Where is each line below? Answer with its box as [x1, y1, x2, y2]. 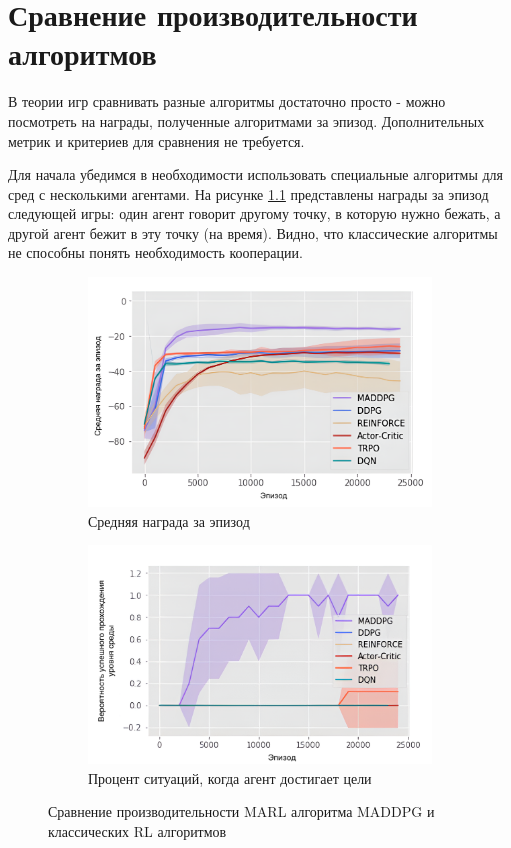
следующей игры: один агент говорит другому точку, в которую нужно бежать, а [8, 203, 501, 224]
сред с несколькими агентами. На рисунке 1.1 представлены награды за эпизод [8, 183, 489, 204]
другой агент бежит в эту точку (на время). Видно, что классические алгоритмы [8, 222, 498, 243]
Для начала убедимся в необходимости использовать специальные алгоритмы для [8, 164, 504, 185]
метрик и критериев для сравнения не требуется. [8, 130, 305, 151]
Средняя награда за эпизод [88, 510, 250, 531]
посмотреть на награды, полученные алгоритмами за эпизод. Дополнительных [8, 110, 485, 131]
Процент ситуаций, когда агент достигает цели [88, 767, 372, 788]
